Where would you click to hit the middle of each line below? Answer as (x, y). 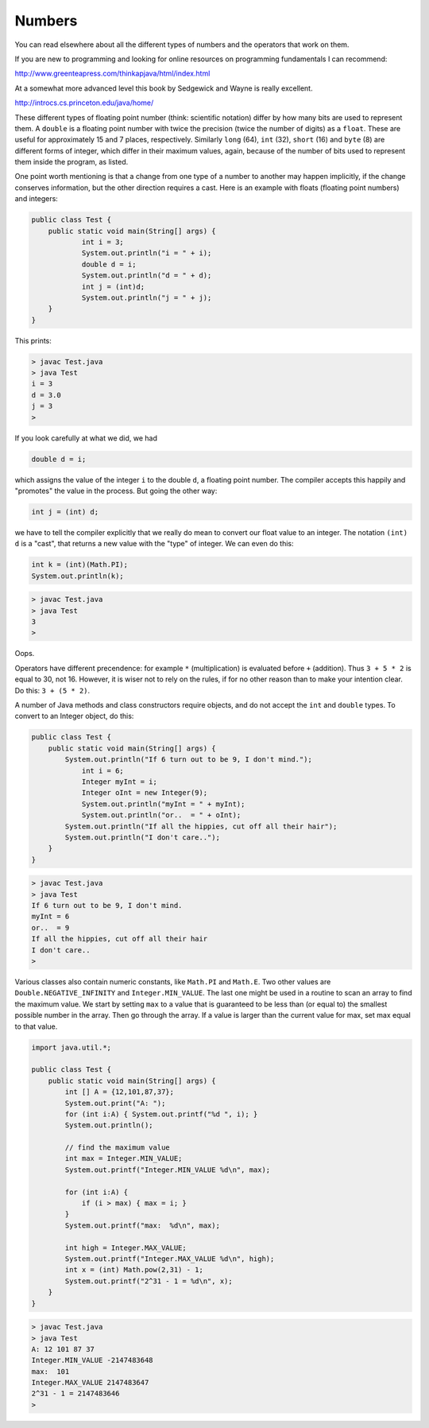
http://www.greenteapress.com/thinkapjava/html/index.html (112, 74)
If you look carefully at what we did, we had (86, 438)
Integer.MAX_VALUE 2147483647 (90, 1383)
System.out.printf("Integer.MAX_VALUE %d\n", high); (170, 1259)
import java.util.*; (71, 1047)
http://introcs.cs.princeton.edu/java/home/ (84, 103)
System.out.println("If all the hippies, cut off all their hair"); (201, 826)
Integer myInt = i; (120, 782)
